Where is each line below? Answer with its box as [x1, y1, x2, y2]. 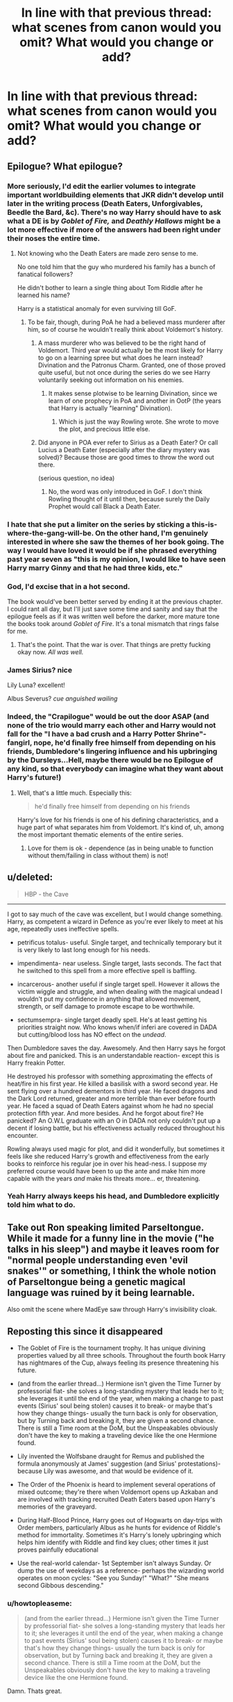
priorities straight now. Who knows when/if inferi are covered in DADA [17, 1022, 217, 1031]
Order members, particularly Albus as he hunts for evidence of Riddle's [17, 1523, 221, 1532]
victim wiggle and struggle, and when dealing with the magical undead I [17, 987, 223, 995]
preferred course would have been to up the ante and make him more [7, 1166, 206, 1175]
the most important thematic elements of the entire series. [17, 830, 184, 839]
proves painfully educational [17, 1546, 98, 1554]
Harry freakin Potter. [7, 1059, 66, 1067]
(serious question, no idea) [37, 474, 115, 482]
